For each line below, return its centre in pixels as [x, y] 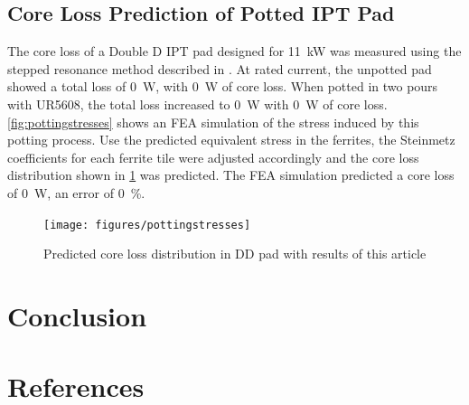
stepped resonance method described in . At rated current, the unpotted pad [220, 68]
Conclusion [77, 315]
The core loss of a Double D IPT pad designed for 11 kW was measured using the [234, 51]
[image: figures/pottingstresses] [147, 225]
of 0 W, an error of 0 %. [76, 192]
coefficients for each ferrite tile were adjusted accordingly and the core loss [213, 157]
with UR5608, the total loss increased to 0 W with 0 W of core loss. [197, 104]
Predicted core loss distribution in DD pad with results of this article [235, 254]
